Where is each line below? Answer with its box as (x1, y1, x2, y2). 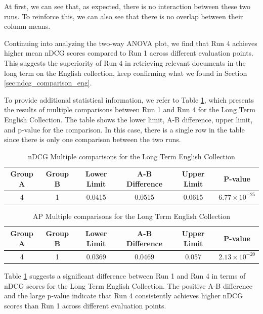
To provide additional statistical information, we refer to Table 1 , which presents (4, 94, 254, 105)
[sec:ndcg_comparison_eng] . (4, 77, 92, 88)
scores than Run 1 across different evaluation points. (4, 300, 166, 310)
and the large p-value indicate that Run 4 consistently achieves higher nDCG (4, 290, 243, 301)
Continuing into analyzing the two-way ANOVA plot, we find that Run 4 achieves (4, 37, 257, 48)
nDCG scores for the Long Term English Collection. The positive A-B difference (4, 280, 252, 291)
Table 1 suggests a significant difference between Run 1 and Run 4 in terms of (4, 270, 246, 281)
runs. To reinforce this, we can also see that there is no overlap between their (4, 11, 243, 21)
